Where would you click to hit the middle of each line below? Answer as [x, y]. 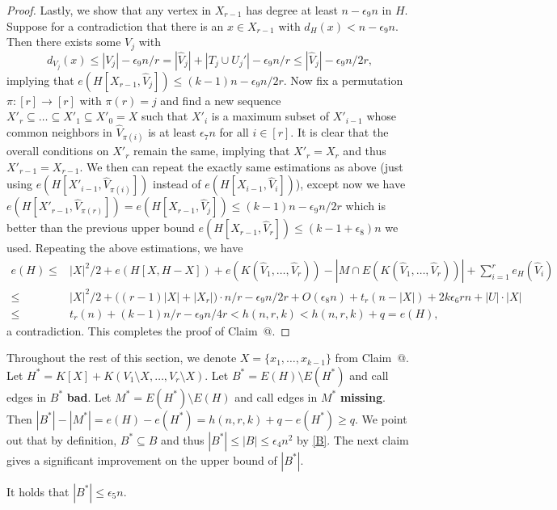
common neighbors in [59, 132]
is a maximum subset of [270, 116]
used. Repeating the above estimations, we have [125, 248]
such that [165, 116]
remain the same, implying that [212, 151]
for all [234, 132]
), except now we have [350, 184]
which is [366, 206]
